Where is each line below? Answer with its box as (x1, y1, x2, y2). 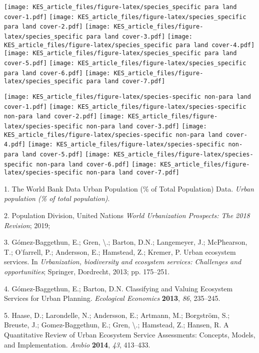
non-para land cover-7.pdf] (86, 169, 179, 176)
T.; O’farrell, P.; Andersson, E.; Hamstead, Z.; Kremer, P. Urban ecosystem (4, 246, 236, 257)
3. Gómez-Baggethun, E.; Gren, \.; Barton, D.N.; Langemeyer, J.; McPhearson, (4, 237, 247, 247)
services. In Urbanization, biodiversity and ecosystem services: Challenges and (4, 256, 241, 267)
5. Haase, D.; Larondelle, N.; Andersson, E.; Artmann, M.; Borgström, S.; (4, 309, 230, 320)
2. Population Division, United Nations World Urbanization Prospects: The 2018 (4, 210, 250, 220)
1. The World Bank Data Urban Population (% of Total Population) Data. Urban (4, 183, 254, 194)
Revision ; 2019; (4, 220, 50, 230)
